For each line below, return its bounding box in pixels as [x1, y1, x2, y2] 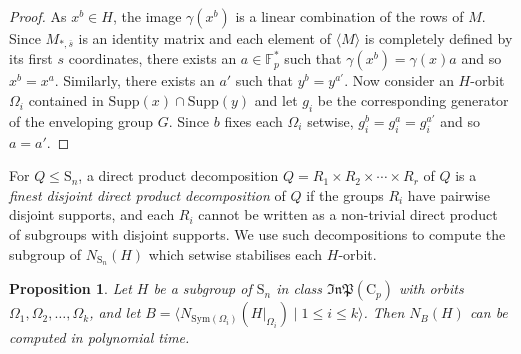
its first [9, 48, 53, 69]
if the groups [306, 184, 384, 205]
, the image [112, 6, 182, 26]
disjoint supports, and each [9, 204, 175, 225]
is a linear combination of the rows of [235, 6, 464, 26]
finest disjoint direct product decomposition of [9, 184, 286, 205]
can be [469, 302, 508, 323]
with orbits [399, 278, 464, 299]
